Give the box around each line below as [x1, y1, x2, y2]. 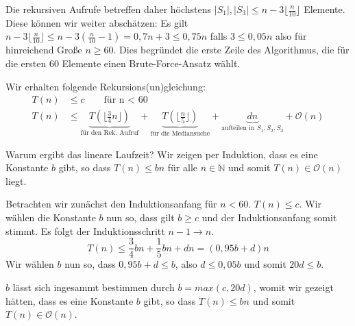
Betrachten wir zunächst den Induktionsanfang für [5, 197, 217, 211]
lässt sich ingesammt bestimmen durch [12, 279, 175, 294]
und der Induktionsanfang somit [201, 210, 337, 225]
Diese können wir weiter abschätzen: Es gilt [5, 15, 188, 29]
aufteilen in [221, 125, 255, 132]
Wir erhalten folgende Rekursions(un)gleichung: [5, 79, 206, 93]
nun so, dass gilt [106, 210, 175, 225]
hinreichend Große [5, 42, 82, 57]
